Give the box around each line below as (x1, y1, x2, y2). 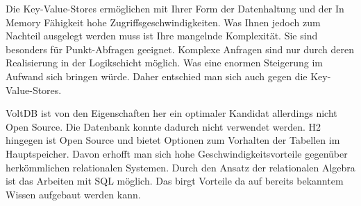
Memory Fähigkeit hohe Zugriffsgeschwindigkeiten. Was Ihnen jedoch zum (6, 15, 321, 29)
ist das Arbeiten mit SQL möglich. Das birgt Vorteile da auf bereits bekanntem (6, 174, 344, 188)
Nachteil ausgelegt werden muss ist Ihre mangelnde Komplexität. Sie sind (6, 28, 318, 43)
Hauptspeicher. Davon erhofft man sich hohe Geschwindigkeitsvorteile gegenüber (6, 146, 348, 160)
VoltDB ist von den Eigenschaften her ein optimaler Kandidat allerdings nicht (6, 106, 337, 120)
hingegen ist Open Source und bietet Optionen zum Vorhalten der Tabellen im (6, 133, 340, 147)
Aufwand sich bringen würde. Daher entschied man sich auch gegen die (6, 68, 308, 83)
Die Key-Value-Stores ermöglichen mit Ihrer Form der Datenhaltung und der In (6, 1, 344, 15)
